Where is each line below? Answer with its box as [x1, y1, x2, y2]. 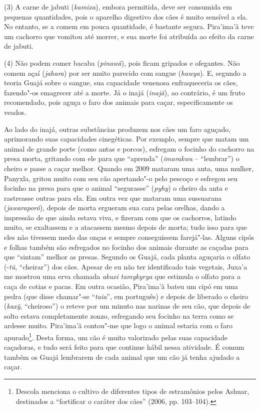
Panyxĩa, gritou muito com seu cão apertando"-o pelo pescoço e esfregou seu [4, 173, 238, 183]
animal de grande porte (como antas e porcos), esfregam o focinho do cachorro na [4, 143, 254, 154]
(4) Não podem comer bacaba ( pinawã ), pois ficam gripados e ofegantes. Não [4, 57, 240, 68]
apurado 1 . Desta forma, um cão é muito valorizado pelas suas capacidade [4, 331, 228, 342]
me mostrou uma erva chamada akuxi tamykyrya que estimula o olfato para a [4, 271, 240, 282]
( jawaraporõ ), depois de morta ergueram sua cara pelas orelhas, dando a [4, 202, 225, 213]
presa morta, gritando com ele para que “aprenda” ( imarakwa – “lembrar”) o [4, 153, 239, 164]
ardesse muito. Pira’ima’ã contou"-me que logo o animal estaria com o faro [4, 320, 232, 331]
